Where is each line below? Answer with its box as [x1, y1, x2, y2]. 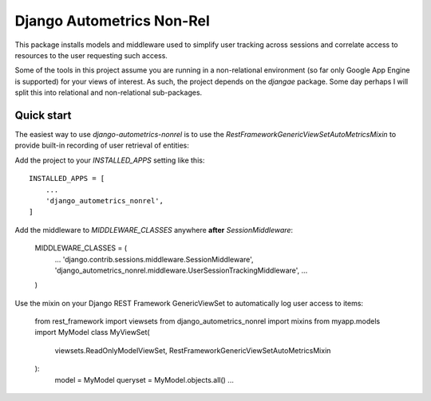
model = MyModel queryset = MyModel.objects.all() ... [54, 375, 235, 384]
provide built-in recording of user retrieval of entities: [14, 140, 189, 151]
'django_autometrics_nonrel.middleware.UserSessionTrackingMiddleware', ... [54, 265, 308, 275]
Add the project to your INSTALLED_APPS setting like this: [14, 155, 205, 165]
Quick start [14, 108, 72, 122]
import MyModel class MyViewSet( [34, 328, 151, 337]
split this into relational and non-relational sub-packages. [14, 88, 203, 97]
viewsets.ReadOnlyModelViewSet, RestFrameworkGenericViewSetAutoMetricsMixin [54, 345, 331, 355]
